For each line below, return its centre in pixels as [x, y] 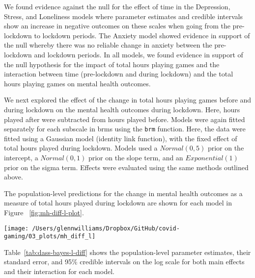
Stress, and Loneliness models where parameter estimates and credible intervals [123, 16]
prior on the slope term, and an [136, 157]
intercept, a [21, 157]
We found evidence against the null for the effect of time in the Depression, [117, 6]
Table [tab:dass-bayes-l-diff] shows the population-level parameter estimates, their [127, 252]
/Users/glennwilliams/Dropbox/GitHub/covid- [106, 228]
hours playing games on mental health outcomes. [77, 83]
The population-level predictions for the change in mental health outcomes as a [123, 193]
